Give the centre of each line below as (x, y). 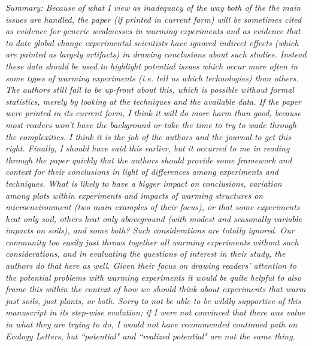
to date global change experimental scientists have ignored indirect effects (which (152, 42)
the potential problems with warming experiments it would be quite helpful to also (154, 277)
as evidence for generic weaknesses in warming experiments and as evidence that (153, 31)
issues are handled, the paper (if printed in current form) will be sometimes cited (154, 19)
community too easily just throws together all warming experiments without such (152, 242)
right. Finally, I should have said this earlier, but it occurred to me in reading (148, 148)
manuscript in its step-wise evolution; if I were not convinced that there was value (155, 312)
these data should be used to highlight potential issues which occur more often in (152, 66)
